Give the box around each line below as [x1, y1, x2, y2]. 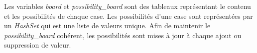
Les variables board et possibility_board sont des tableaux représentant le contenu [4, 1, 251, 11]
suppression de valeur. [4, 40, 71, 50]
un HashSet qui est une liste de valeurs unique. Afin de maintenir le [4, 20, 211, 31]
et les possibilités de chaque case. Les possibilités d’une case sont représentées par [4, 10, 253, 21]
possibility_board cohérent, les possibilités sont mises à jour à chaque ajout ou [4, 30, 242, 40]
